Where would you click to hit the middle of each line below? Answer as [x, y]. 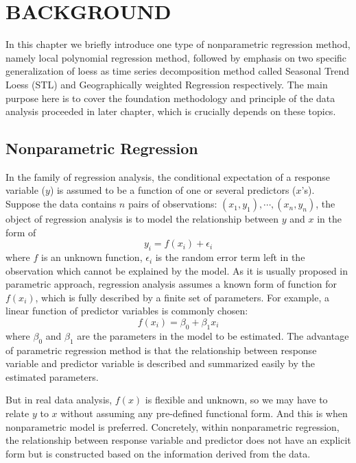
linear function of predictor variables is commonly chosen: [127, 311]
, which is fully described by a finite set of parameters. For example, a [182, 297]
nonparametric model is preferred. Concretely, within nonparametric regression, [173, 426]
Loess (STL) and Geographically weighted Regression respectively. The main [167, 84]
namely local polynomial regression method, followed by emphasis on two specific [176, 57]
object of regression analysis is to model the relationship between [142, 219]
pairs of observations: [173, 204]
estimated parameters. [52, 376]
